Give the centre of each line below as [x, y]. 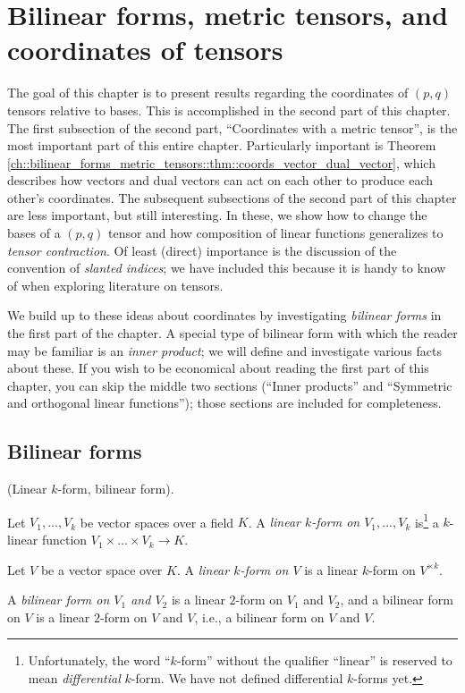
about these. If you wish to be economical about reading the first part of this [218, 368]
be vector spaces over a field [157, 522]
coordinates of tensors [145, 50]
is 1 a [427, 520]
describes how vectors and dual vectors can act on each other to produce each [220, 180]
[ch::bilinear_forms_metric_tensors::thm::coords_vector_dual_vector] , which [221, 162]
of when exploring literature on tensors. [115, 285]
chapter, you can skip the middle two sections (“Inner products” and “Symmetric [230, 385]
